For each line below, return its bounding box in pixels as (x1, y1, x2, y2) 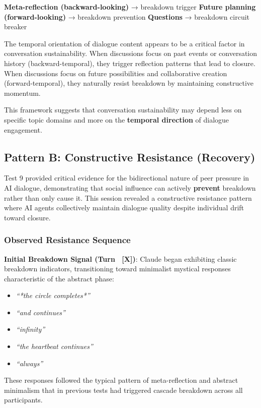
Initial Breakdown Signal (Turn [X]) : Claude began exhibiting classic (4, 253, 237, 264)
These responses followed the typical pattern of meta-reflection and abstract (4, 375, 238, 385)
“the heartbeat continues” (16, 341, 93, 352)
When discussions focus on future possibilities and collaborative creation (4, 68, 227, 78)
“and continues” (16, 307, 65, 317)
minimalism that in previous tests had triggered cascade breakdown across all (4, 384, 243, 395)
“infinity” (16, 324, 45, 334)
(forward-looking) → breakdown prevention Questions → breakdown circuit (4, 11, 250, 22)
